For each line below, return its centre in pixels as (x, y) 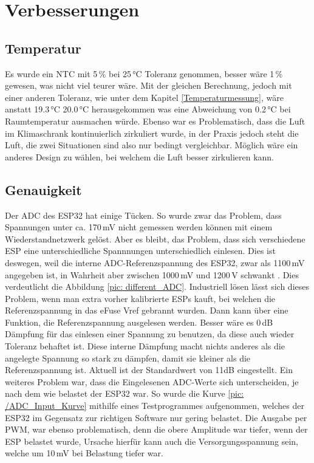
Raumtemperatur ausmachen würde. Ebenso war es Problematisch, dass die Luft (155, 121)
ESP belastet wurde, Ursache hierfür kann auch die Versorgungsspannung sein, (152, 441)
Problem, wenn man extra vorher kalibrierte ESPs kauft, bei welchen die (140, 298)
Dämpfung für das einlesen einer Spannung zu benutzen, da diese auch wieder (150, 334)
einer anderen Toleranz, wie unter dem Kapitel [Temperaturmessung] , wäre (144, 97)
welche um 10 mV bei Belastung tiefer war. (84, 453)
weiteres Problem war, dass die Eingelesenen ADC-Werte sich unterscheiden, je (152, 381)
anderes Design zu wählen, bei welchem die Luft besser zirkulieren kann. (140, 156)
